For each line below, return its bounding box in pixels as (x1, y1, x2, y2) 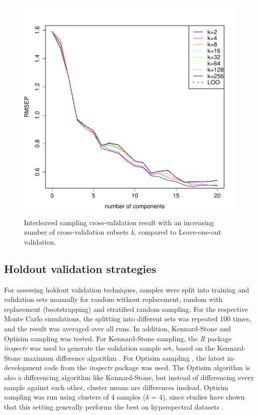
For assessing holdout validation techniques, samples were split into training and (4, 284, 250, 294)
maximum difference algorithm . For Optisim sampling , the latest (23, 352, 225, 363)
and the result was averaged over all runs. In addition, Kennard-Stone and (4, 323, 231, 333)
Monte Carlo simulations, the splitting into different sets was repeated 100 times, (4, 313, 252, 324)
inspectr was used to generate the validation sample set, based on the (4, 343, 215, 353)
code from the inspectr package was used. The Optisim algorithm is (44, 362, 250, 373)
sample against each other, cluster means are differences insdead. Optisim (4, 382, 229, 392)
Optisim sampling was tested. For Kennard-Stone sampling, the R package (4, 333, 232, 343)
